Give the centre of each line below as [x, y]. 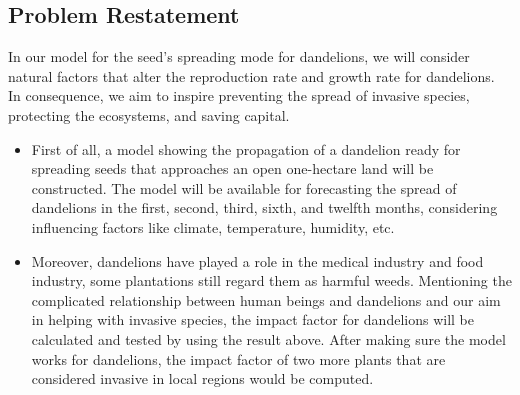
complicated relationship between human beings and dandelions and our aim [266, 299]
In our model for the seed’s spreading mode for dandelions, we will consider [239, 56]
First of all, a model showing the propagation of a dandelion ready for [246, 148]
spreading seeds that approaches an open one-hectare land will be [232, 168]
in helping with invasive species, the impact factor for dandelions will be [252, 319]
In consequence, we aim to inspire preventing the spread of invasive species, [239, 95]
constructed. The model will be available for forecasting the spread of [244, 187]
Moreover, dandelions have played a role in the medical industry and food [257, 260]
